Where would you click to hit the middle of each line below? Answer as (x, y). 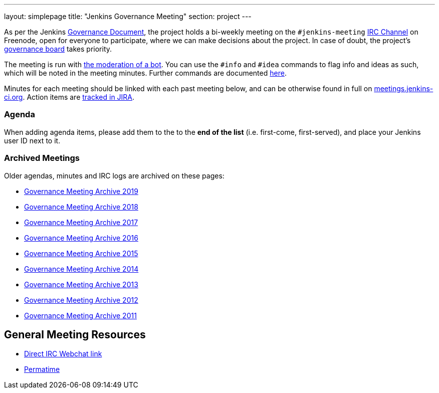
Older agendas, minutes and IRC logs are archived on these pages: (114, 175)
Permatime (42, 369)
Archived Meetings (42, 158)
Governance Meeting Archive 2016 (81, 238)
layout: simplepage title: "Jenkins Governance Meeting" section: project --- (128, 16)
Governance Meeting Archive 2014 (81, 269)
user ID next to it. (32, 140)
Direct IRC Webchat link (63, 354)
